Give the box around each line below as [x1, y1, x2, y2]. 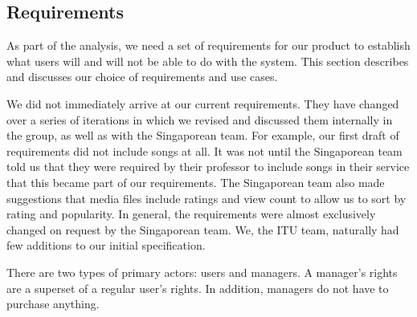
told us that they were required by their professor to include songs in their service [6, 158, 410, 175]
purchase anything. [6, 295, 100, 312]
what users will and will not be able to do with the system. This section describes [6, 52, 409, 69]
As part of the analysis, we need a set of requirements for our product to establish [6, 37, 411, 54]
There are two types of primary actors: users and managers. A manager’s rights [6, 263, 398, 280]
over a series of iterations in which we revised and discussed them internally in [6, 111, 393, 128]
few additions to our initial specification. [6, 237, 206, 254]
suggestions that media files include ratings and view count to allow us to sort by [6, 189, 407, 206]
